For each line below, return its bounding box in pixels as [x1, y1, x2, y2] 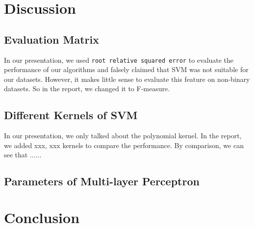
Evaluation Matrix [4, 31, 99, 47]
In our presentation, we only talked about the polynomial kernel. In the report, [4, 130, 242, 141]
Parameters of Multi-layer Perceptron [4, 174, 200, 189]
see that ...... [4, 150, 42, 160]
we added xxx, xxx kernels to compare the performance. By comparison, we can [4, 140, 244, 150]
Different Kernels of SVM [4, 107, 138, 123]
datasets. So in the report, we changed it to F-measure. [4, 83, 170, 94]
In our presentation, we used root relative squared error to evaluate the [4, 54, 234, 65]
